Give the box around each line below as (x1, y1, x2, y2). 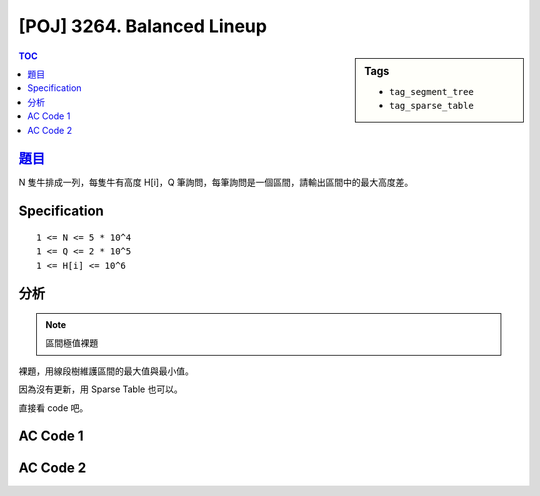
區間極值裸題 (45, 337, 99, 349)
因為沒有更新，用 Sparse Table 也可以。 (18, 383, 184, 395)
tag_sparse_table (389, 100, 474, 112)
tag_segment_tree (389, 86, 474, 97)
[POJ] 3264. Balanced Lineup (18, 15, 267, 37)
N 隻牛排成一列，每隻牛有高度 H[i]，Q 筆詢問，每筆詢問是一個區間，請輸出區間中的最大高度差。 (18, 176, 414, 189)
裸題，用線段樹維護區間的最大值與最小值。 (18, 365, 194, 377)
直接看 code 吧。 (18, 401, 89, 414)
